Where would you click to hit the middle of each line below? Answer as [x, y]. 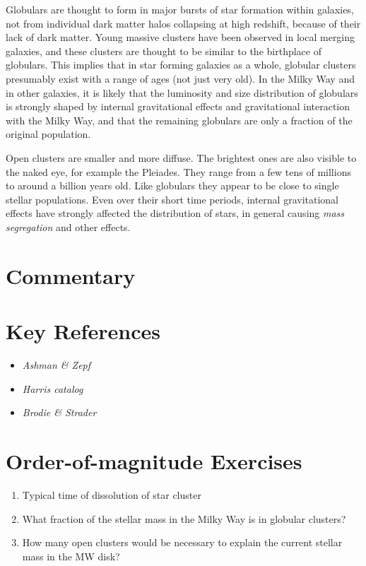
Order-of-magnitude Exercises [154, 460]
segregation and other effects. [68, 226]
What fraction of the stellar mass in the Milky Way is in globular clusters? [184, 518]
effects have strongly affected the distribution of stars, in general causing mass [175, 213]
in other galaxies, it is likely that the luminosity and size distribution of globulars [182, 92]
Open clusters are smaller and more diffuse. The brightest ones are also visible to [181, 157]
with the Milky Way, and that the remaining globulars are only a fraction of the [179, 120]
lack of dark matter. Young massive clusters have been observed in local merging [181, 37]
